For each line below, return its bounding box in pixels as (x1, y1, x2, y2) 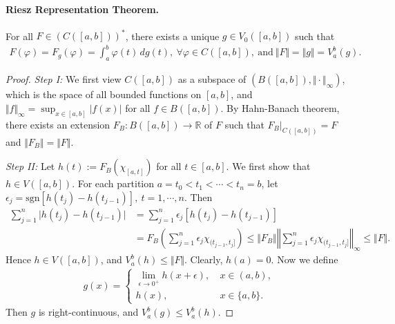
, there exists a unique (125, 28, 220, 43)
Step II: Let (6, 159, 55, 173)
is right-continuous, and (38, 305, 139, 319)
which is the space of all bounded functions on (6, 87, 202, 102)
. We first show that (226, 159, 311, 173)
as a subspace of (177, 72, 247, 86)
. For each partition (72, 176, 155, 191)
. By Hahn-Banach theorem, (220, 100, 340, 115)
